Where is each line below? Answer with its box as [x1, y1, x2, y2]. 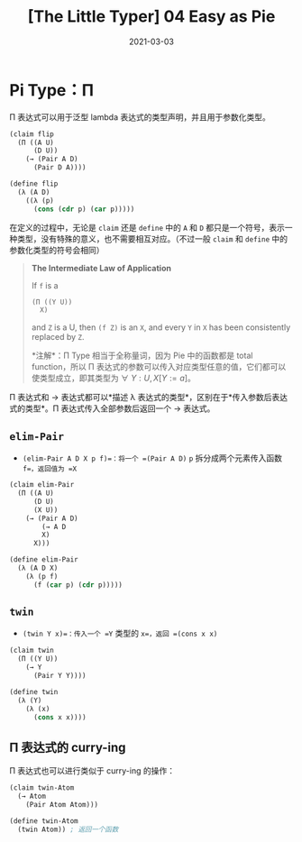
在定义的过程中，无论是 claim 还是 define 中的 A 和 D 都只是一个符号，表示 [9, 222, 286, 233]
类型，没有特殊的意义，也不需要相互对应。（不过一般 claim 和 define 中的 [16, 233, 288, 244]
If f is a [31, 279, 59, 290]
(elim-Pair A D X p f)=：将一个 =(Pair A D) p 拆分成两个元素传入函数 [22, 453, 282, 463]
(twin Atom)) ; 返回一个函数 [17, 825, 119, 834]
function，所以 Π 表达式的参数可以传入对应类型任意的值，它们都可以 [31, 362, 287, 372]
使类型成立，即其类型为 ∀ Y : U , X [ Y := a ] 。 [31, 372, 196, 384]
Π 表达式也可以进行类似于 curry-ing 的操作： [9, 765, 176, 776]
